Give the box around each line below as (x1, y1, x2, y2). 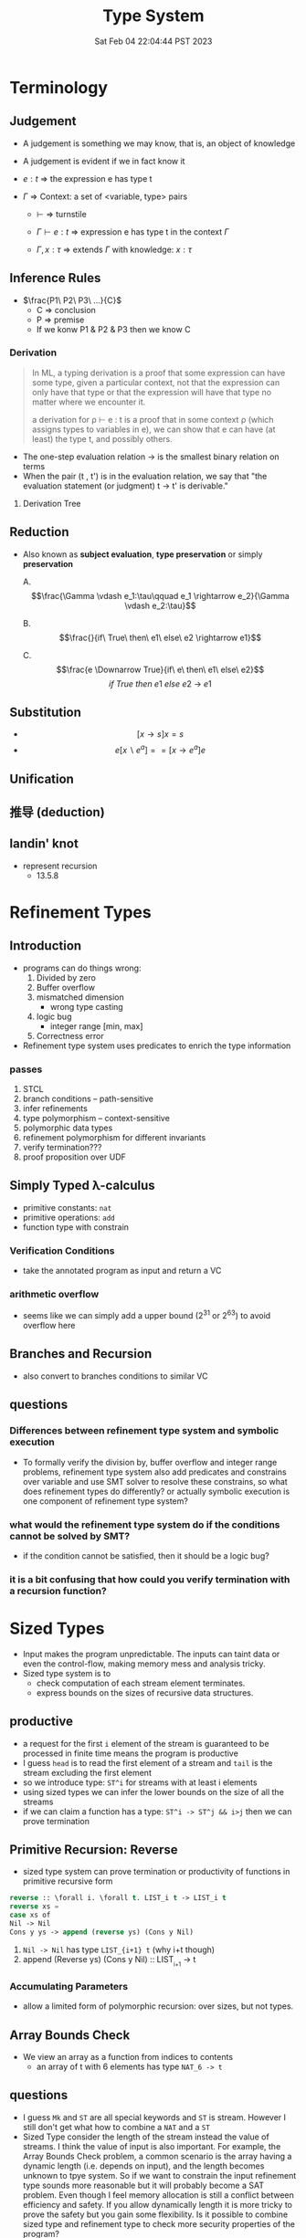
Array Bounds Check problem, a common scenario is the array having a (22, 2150, 292, 2161)
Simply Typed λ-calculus (9, 1178, 155, 1193)
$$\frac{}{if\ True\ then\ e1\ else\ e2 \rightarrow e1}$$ (58, 632, 262, 643)
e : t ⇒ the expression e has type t (22, 173, 153, 184)
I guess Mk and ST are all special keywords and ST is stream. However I (22, 2111, 286, 2123)
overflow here (22, 1320, 76, 1331)
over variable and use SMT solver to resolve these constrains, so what (22, 1476, 288, 1487)
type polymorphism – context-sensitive (22, 1113, 171, 1124)
